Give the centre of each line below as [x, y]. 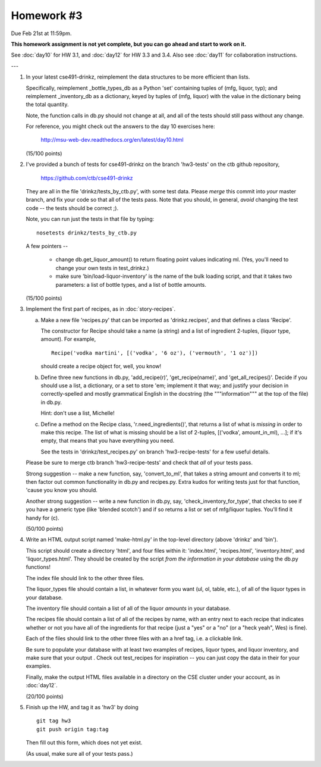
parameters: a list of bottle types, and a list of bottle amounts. [131, 284]
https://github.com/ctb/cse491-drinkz [87, 178]
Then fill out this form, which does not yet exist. [84, 743]
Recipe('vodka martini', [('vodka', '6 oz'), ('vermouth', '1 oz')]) [155, 353]
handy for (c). [43, 518]
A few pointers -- [47, 246]
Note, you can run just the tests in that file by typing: [90, 219]
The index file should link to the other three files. [85, 578]
